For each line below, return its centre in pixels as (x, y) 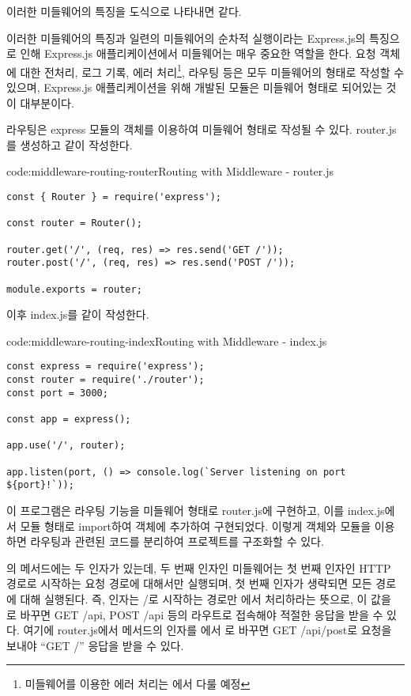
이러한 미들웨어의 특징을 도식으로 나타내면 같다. (124, 11)
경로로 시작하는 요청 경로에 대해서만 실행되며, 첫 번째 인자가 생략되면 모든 (189, 583)
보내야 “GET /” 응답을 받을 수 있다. (95, 645)
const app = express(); (69, 420)
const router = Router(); (74, 223)
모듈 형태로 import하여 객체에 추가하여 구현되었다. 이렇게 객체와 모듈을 (196, 526)
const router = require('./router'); (106, 380)
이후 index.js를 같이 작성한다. (78, 314)
